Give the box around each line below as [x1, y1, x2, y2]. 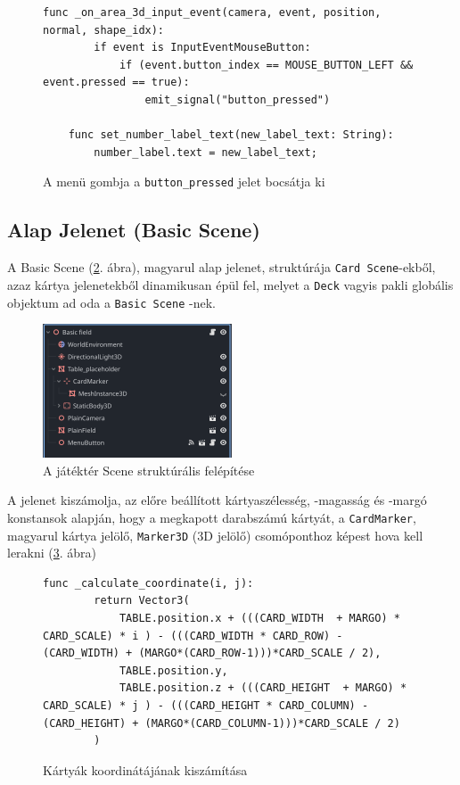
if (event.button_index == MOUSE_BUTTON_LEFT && [119, 58, 414, 71]
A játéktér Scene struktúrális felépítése [43, 460, 255, 479]
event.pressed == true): [43, 76, 190, 89]
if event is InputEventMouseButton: [94, 41, 311, 54]
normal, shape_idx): [43, 23, 165, 37]
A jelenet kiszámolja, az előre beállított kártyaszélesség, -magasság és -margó [7, 491, 427, 509]
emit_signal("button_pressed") [144, 93, 331, 106]
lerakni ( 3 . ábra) [7, 543, 97, 562]
